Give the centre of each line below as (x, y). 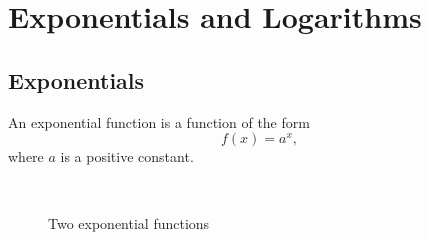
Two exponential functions (129, 223)
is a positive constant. (127, 156)
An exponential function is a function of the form (159, 121)
